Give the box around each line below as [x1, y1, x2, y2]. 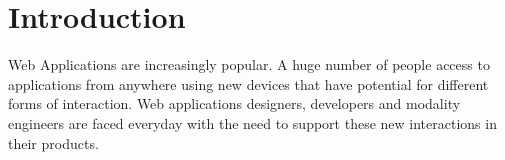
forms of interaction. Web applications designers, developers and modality [8, 93, 461, 114]
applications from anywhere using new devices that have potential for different [8, 73, 489, 94]
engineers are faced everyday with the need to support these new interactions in [8, 112, 497, 133]
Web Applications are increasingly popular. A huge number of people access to [8, 54, 490, 75]
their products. [8, 132, 99, 153]
